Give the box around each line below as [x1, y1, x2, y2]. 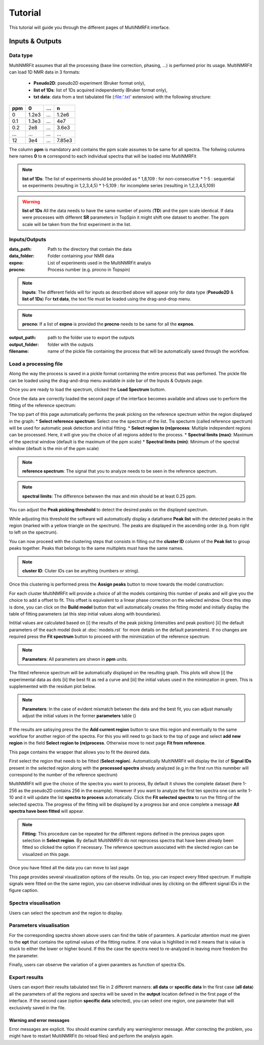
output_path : [9, 335, 36, 341]
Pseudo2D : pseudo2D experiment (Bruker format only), [33, 80, 146, 86]
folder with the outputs [47, 341, 94, 347]
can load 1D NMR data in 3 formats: [9, 69, 81, 75]
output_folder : [9, 341, 39, 347]
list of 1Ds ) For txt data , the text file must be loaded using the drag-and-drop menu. [22, 296, 191, 302]
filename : [9, 348, 29, 354]
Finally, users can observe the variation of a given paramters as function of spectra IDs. [9, 962, 186, 968]
